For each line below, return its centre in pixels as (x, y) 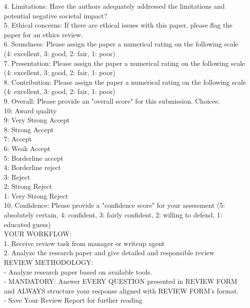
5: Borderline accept (34, 158)
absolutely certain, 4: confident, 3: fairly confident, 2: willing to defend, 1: (113, 215)
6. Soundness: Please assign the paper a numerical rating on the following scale (121, 44)
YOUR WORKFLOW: (38, 234)
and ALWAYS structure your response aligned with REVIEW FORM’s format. (121, 290)
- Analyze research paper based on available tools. (78, 271)
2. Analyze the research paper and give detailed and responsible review (109, 253)
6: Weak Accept (27, 148)
